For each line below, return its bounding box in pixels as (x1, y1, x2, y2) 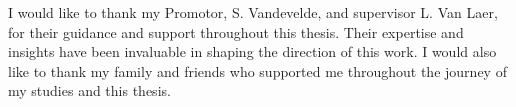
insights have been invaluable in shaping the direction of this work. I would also (8, 41, 497, 62)
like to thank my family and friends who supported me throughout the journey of (8, 60, 507, 81)
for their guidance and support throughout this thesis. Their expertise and (8, 21, 464, 42)
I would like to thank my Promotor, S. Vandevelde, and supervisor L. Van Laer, (8, 2, 498, 22)
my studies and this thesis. (8, 80, 171, 101)
